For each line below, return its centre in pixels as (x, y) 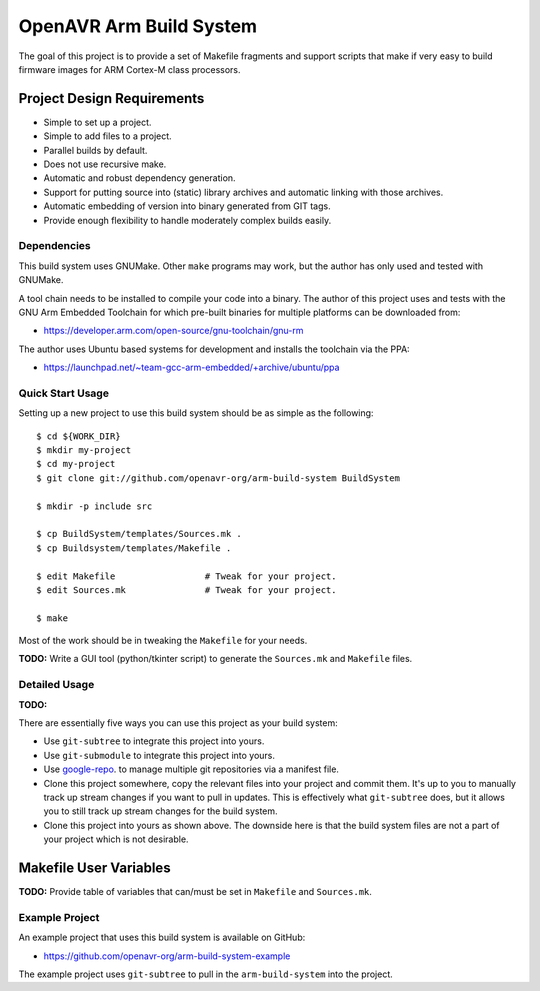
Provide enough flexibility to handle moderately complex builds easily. (187, 220)
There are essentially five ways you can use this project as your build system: (178, 722)
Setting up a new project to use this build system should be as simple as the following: (196, 413)
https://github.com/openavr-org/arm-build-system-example (167, 956)
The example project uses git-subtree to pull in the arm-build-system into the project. (206, 974)
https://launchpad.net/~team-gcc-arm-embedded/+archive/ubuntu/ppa (191, 367)
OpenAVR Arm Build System (138, 26)
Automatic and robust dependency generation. (139, 178)
